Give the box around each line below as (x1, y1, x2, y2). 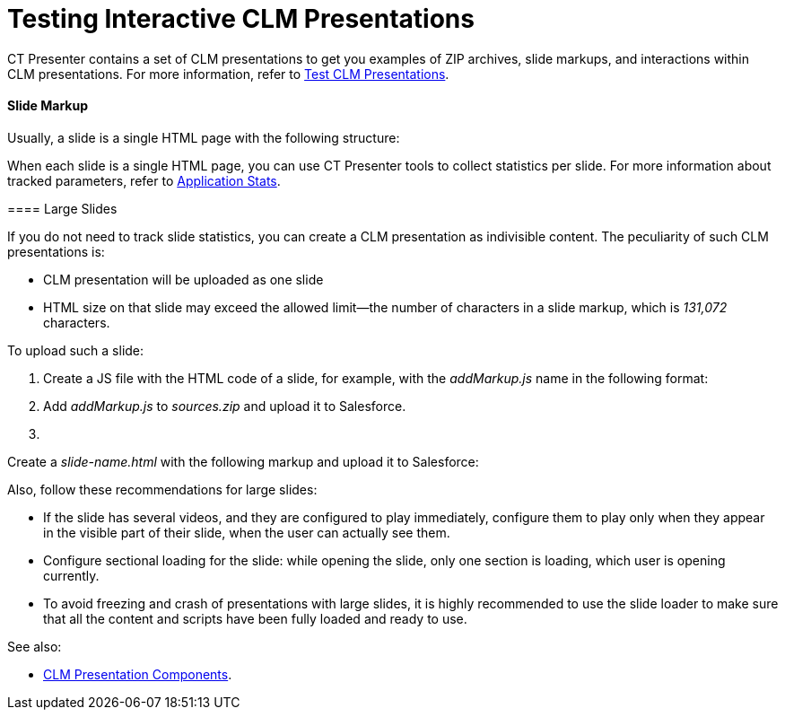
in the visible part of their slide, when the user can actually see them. (43, 524, 450, 540)
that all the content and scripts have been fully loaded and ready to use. (43, 610, 467, 626)
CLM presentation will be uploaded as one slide (43, 271, 324, 287)
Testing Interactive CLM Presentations (7, 4, 475, 34)
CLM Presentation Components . (43, 666, 232, 682)
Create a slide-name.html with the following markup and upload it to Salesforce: (7, 453, 479, 469)
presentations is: (7, 243, 105, 259)
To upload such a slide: (7, 342, 144, 358)
